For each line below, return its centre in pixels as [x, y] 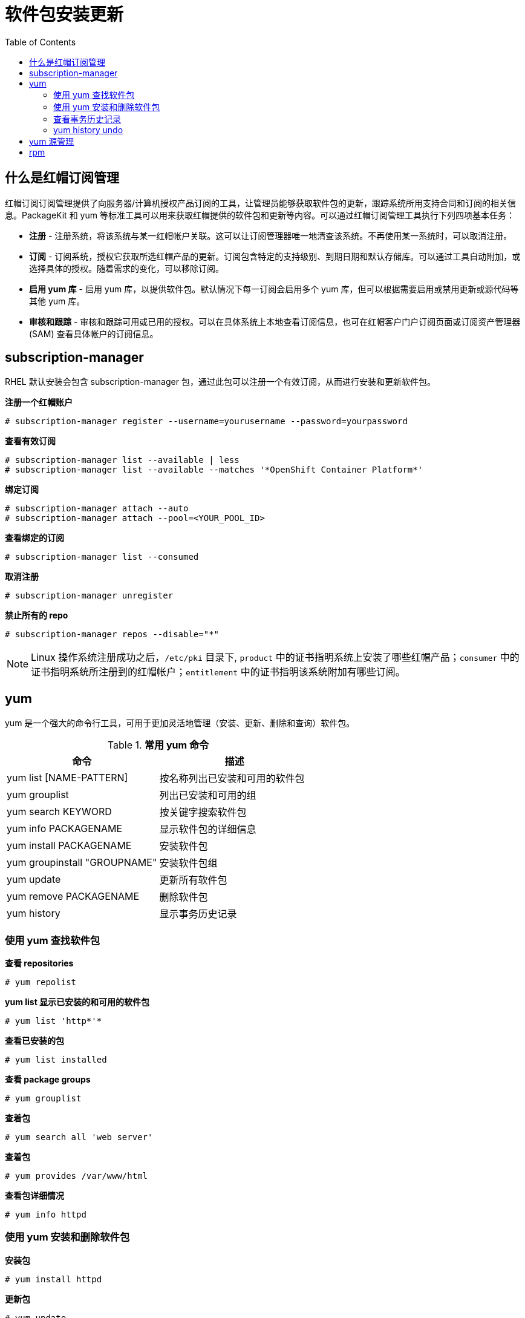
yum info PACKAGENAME [65, 829]
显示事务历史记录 [198, 914]
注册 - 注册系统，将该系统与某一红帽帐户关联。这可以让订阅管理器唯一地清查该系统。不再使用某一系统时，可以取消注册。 [271, 235]
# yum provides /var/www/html [77, 1176]
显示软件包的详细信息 [208, 829]
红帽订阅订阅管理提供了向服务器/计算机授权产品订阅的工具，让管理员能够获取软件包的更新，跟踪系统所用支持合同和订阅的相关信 [261, 203]
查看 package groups [48, 1080]
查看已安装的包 [34, 1041]
